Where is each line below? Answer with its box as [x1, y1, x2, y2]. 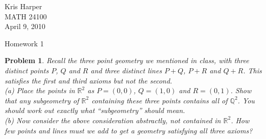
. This [243, 65, 262, 75]
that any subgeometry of [5, 95, 79, 105]
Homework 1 [5, 38, 44, 48]
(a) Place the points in [5, 85, 75, 96]
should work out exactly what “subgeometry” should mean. [5, 105, 185, 116]
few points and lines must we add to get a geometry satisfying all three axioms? [5, 125, 253, 135]
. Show [230, 85, 252, 96]
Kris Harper [5, 1, 42, 11]
